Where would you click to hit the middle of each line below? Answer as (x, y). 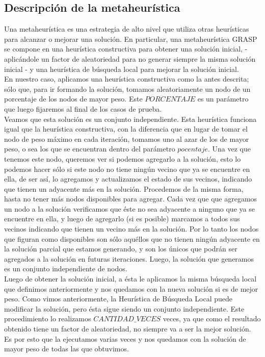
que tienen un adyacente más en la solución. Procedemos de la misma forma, (124, 188)
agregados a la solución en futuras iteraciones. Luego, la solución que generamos (129, 258)
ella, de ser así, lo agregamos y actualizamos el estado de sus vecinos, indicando (128, 179)
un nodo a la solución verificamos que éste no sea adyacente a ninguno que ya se (129, 208)
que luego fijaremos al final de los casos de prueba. (83, 108)
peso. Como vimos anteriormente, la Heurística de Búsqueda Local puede (118, 299)
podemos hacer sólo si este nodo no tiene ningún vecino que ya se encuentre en (127, 169)
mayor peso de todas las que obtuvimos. (67, 349)
